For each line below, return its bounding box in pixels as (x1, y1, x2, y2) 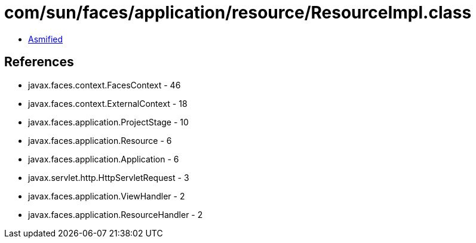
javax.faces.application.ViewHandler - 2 (28, 190, 185, 201)
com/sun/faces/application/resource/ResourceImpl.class (4, 2, 472, 23)
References (4, 54, 74, 70)
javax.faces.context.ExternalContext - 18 (28, 98, 188, 109)
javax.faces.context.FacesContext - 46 (28, 79, 181, 90)
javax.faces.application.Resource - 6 (28, 135, 172, 146)
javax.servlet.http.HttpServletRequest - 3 (28, 172, 189, 183)
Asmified (28, 33, 63, 44)
